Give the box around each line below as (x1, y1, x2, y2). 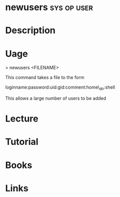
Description (5, 25, 56, 36)
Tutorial (5, 136, 39, 148)
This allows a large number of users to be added (5, 95, 106, 101)
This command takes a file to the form (5, 74, 85, 81)
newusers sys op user (5, 2, 93, 13)
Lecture (5, 113, 39, 125)
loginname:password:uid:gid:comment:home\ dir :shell (5, 84, 115, 92)
